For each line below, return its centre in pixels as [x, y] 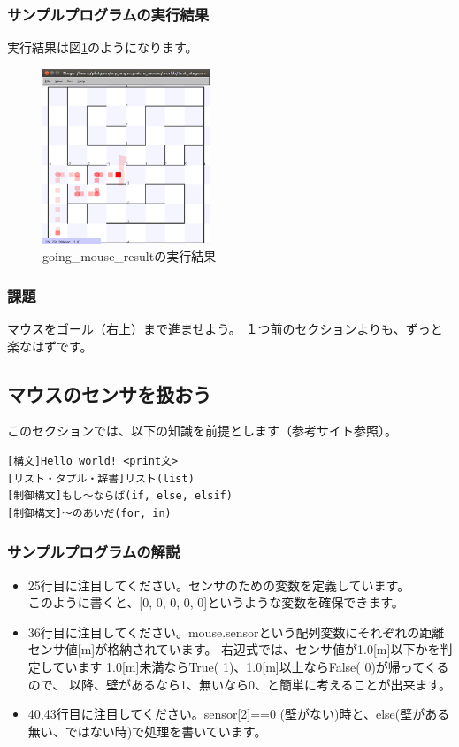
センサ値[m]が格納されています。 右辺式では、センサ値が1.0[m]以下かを [234, 649]
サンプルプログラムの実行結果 [108, 14]
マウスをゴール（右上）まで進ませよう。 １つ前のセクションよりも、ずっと [225, 328]
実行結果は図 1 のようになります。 [103, 47]
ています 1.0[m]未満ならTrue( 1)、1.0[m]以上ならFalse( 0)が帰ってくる [251, 666]
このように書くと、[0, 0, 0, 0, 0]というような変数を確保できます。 [216, 602]
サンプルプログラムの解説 [94, 552]
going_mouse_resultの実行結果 [130, 256]
